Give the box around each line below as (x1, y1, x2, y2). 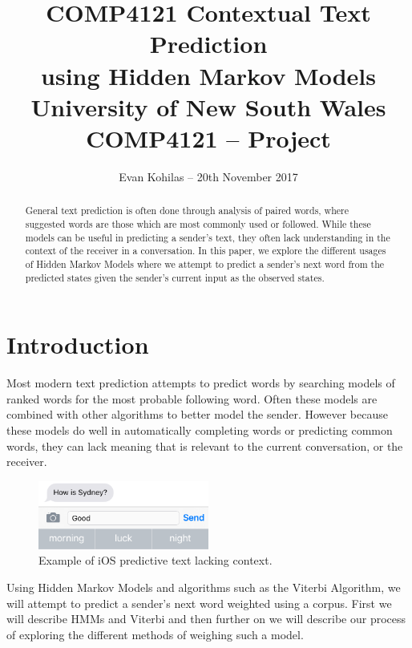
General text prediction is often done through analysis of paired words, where (25, 204, 349, 217)
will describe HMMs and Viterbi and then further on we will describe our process (6, 610, 406, 627)
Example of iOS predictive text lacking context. (38, 552, 273, 569)
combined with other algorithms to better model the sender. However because (6, 406, 388, 423)
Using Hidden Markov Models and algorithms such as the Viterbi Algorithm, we (6, 579, 401, 596)
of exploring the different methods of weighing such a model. (6, 626, 304, 642)
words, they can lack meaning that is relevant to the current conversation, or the (6, 437, 403, 454)
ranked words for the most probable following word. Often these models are (6, 390, 378, 407)
